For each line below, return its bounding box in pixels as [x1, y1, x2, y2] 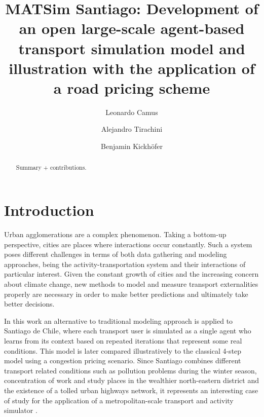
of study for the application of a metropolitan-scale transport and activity [4, 395, 234, 405]
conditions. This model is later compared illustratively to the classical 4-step [4, 345, 242, 356]
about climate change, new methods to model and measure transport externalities [4, 279, 258, 289]
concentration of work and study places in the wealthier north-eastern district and [4, 375, 259, 386]
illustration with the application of [9, 57, 255, 78]
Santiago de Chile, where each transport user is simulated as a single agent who [4, 325, 251, 336]
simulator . [4, 405, 37, 415]
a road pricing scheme [53, 77, 210, 98]
